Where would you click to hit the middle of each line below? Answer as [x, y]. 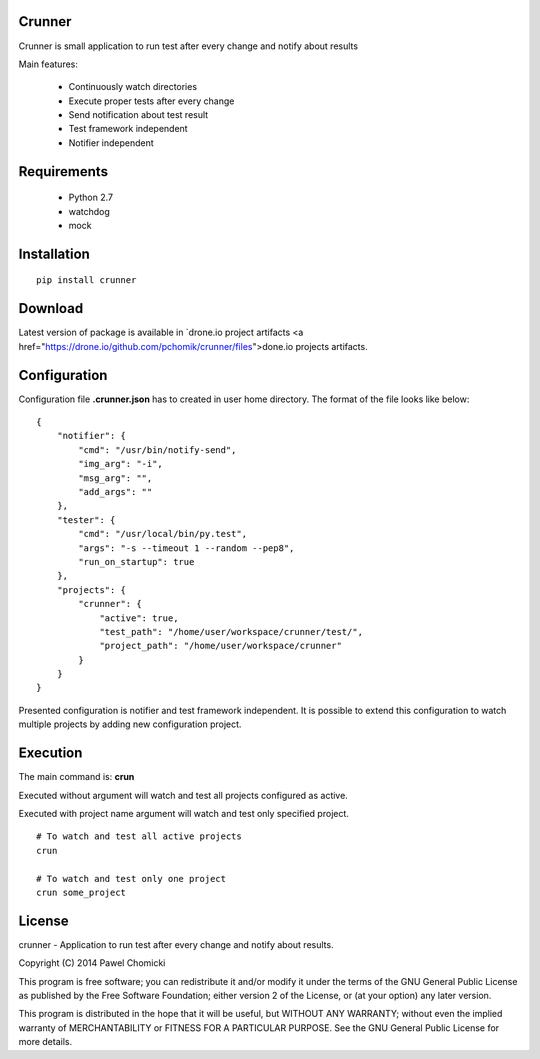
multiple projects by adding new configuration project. [130, 724]
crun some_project [81, 892]
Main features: [48, 64]
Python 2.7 [91, 197]
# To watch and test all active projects [139, 836]
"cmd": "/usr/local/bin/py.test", [163, 534]
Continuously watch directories [133, 87]
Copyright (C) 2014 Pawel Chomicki [92, 963]
